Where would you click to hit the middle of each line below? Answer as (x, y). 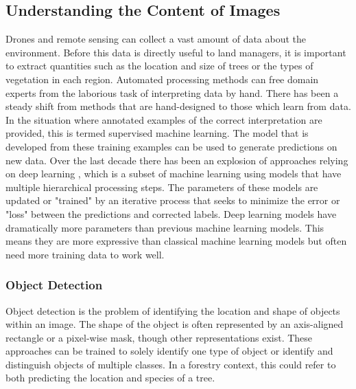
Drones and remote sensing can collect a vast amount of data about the (156, 39)
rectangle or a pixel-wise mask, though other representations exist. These (159, 337)
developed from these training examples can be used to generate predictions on (171, 146)
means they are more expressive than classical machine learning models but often (176, 241)
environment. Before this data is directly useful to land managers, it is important (176, 52)
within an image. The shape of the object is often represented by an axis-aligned (175, 324)
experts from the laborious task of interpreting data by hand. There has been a (172, 92)
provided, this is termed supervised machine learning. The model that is (157, 133)
